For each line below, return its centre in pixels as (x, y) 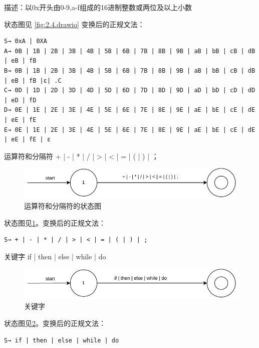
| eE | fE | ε (28, 140)
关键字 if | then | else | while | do (55, 256)
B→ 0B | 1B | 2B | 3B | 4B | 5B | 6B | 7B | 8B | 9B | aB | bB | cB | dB (130, 70)
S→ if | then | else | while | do (62, 340)
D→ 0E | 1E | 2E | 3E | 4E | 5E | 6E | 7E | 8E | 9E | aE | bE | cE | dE (130, 110)
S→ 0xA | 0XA (26, 41)
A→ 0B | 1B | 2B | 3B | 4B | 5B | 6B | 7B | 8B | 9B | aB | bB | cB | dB (130, 51)
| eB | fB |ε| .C (33, 80)
